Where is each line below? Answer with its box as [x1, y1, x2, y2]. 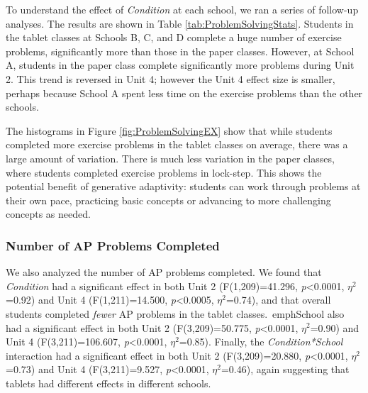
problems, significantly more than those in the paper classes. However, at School [6, 43, 355, 58]
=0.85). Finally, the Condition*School [179, 334, 343, 349]
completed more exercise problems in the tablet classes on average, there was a [6, 137, 348, 152]
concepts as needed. [6, 206, 91, 221]
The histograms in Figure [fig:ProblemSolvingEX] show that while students [6, 123, 333, 138]
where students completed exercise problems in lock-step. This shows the [6, 165, 322, 179]
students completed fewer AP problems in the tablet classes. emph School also [6, 306, 345, 321]
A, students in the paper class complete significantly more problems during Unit [6, 57, 355, 72]
